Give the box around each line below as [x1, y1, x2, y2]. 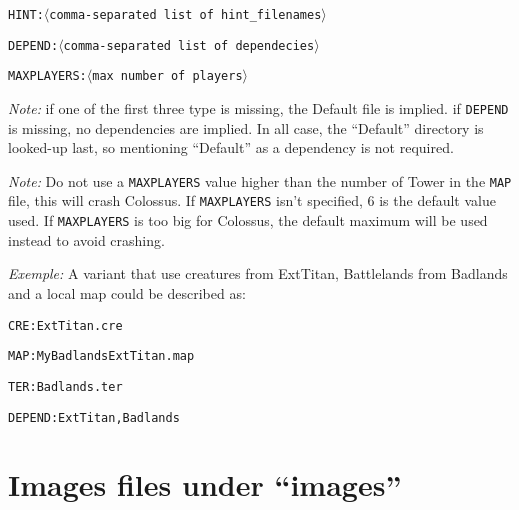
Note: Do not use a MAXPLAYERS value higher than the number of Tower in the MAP [8, 170, 512, 191]
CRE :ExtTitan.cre [8, 318, 123, 333]
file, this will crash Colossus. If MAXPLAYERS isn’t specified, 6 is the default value [8, 190, 496, 211]
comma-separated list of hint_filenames [49, 8, 322, 22]
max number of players [92, 69, 243, 84]
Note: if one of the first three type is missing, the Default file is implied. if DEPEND [8, 97, 509, 118]
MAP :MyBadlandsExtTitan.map [8, 349, 195, 364]
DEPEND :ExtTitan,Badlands [8, 410, 180, 425]
